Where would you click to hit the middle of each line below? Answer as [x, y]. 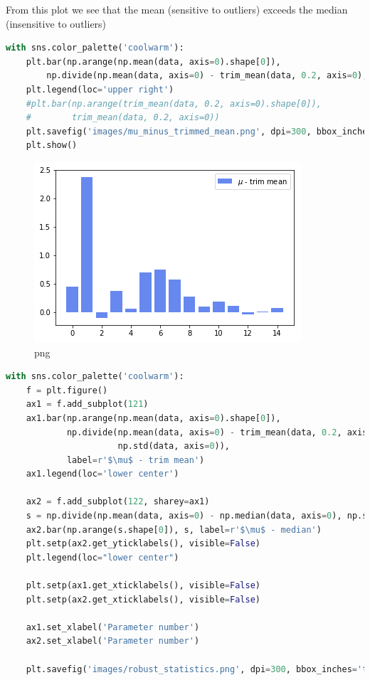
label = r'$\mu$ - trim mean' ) [136, 460]
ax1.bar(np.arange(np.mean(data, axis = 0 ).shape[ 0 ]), [153, 418]
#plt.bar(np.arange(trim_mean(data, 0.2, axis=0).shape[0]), [174, 103]
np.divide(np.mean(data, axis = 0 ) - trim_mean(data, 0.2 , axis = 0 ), [207, 76]
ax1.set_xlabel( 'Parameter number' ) [113, 627]
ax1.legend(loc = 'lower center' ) [102, 474]
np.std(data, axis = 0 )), [174, 446]
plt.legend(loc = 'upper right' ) [100, 89]
